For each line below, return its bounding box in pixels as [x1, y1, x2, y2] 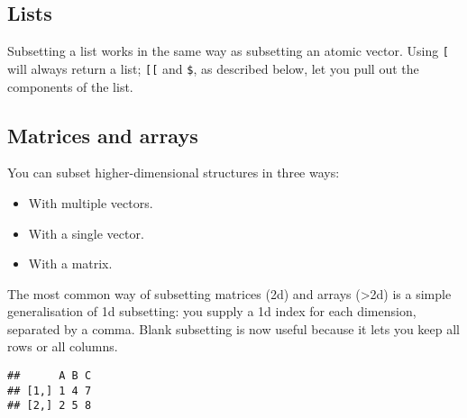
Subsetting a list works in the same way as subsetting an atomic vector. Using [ [7, 41, 450, 60]
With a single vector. [28, 223, 144, 242]
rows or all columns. [7, 337, 118, 356]
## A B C [7, 369, 92, 383]
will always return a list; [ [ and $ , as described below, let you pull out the [7, 59, 419, 77]
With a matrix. [28, 254, 113, 273]
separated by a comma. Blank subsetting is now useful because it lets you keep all [7, 319, 460, 338]
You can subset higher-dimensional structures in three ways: [7, 163, 340, 182]
